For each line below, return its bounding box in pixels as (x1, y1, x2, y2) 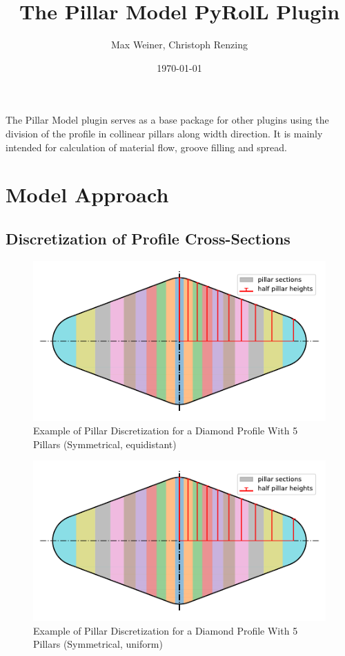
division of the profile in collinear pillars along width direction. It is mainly (6, 126, 323, 140)
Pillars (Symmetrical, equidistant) (33, 436, 177, 451)
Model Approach (6, 180, 169, 209)
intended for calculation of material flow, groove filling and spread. (6, 139, 287, 154)
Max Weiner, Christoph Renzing (111, 37, 248, 52)
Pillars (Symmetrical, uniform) (33, 637, 163, 651)
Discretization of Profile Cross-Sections (6, 227, 290, 249)
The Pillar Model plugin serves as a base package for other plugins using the (6, 113, 329, 127)
